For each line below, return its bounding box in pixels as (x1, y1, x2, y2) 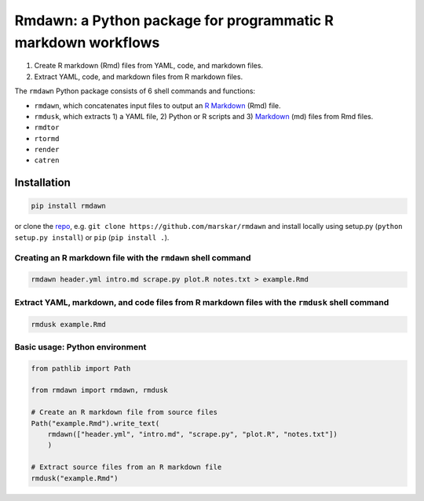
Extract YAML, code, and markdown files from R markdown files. (34, 71, 243, 82)
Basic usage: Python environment (14, 341, 147, 352)
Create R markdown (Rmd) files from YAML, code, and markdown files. (34, 61, 263, 71)
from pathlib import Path (31, 364, 131, 372)
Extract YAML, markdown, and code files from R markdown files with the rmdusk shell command (14, 296, 389, 307)
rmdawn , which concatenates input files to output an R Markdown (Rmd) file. (34, 100, 282, 110)
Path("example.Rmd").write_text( (31, 419, 160, 427)
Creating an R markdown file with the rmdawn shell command (14, 252, 251, 263)
